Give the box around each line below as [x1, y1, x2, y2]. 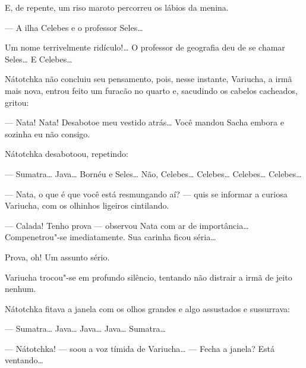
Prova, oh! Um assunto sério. [5, 250, 110, 263]
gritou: [5, 96, 29, 108]
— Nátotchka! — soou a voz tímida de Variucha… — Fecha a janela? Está [5, 342, 275, 354]
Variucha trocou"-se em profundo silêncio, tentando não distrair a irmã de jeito [5, 271, 292, 283]
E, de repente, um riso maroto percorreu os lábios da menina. [5, 1, 229, 13]
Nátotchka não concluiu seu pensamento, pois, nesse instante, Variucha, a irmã [5, 73, 292, 85]
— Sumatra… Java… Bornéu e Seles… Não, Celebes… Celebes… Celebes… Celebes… [5, 167, 302, 180]
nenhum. [5, 282, 36, 295]
